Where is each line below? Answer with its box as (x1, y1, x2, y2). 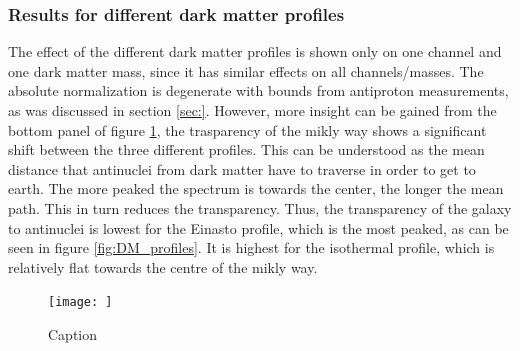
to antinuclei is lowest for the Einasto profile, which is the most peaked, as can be (8, 217, 509, 238)
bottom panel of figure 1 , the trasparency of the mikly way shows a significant (8, 119, 487, 140)
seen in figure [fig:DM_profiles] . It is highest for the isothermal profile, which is (8, 237, 495, 258)
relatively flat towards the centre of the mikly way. (8, 256, 318, 277)
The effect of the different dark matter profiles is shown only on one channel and (8, 41, 502, 62)
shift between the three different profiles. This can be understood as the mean (8, 139, 485, 160)
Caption (48, 324, 98, 344)
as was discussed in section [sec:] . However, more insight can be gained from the (8, 100, 497, 120)
